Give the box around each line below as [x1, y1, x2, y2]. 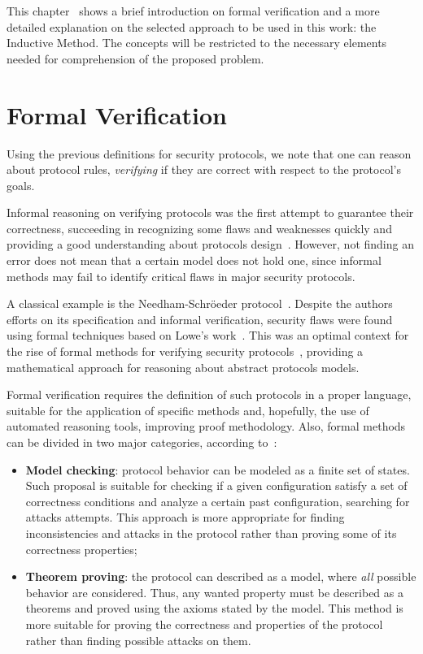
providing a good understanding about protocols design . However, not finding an [7, 236, 414, 253]
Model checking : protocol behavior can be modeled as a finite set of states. [25, 461, 410, 478]
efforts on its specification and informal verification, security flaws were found [7, 310, 393, 327]
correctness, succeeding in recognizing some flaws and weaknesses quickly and [7, 219, 392, 236]
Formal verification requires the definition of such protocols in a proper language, [7, 386, 412, 403]
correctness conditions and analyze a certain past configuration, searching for [25, 492, 410, 509]
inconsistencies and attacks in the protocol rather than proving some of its [25, 524, 397, 541]
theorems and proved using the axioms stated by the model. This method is [25, 600, 403, 617]
